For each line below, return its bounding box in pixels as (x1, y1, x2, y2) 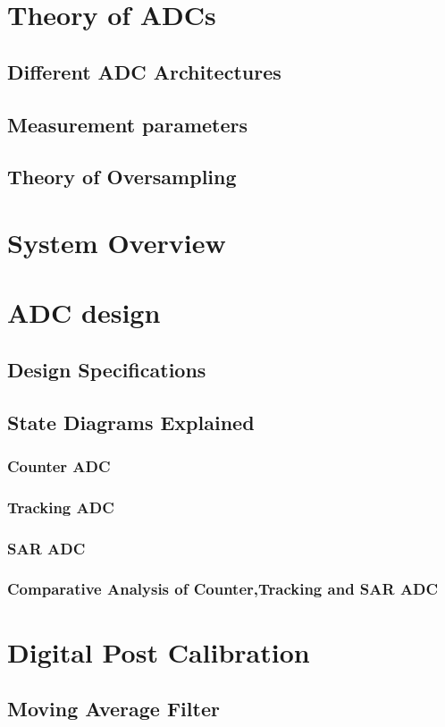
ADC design (7, 294, 161, 331)
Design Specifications (7, 355, 206, 383)
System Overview (7, 224, 226, 260)
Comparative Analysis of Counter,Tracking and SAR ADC (7, 578, 439, 600)
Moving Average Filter (7, 695, 220, 723)
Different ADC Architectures (7, 57, 281, 85)
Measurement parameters (7, 110, 248, 138)
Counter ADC (7, 454, 111, 477)
